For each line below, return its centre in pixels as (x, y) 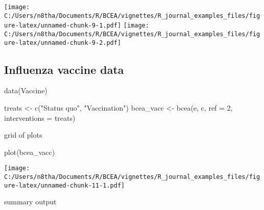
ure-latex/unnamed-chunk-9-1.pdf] (63, 26)
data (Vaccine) (26, 90)
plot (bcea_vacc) (30, 152)
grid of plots (23, 135)
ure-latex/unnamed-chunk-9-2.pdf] (63, 43)
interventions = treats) (40, 117)
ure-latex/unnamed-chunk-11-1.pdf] (65, 185)
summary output (30, 202)
